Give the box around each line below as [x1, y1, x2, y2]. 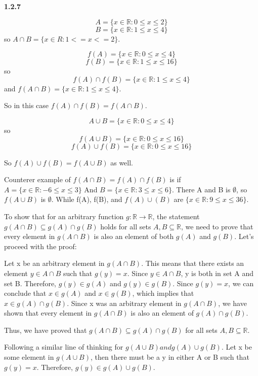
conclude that [4, 288, 47, 298]
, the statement [152, 211, 200, 221]
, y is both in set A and [181, 267, 254, 278]
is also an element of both [94, 231, 174, 242]
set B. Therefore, [4, 278, 56, 288]
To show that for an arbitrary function [4, 211, 124, 221]
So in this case [4, 100, 49, 111]
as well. [110, 157, 133, 167]
